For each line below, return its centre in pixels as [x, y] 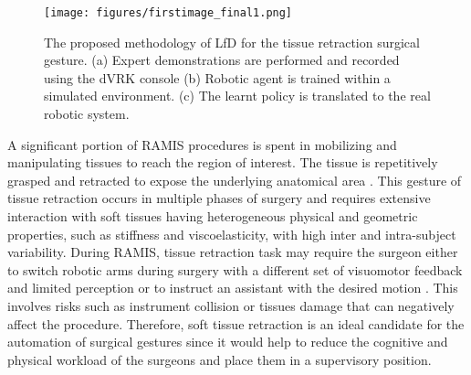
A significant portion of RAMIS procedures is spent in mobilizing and [202, 144]
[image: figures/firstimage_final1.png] [168, 13]
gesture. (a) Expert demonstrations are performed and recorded [222, 60]
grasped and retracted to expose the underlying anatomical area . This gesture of [235, 180]
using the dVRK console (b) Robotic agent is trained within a [217, 77]
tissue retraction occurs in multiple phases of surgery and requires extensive [219, 198]
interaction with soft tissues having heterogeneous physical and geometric [213, 216]
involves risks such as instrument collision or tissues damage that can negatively [231, 305]
